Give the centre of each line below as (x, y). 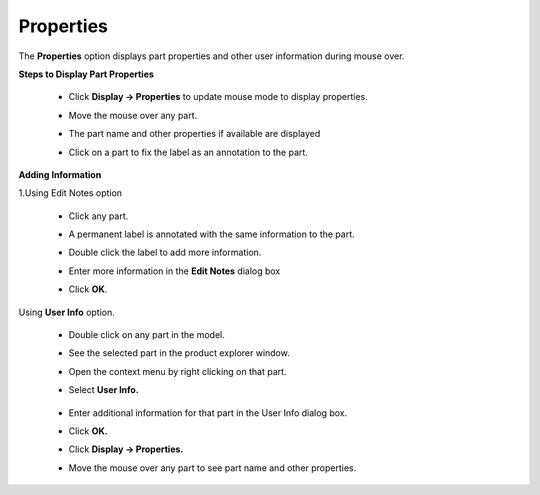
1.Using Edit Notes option (70, 193)
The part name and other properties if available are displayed (194, 134)
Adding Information (60, 174)
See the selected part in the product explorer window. (179, 353)
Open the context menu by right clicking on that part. (177, 371)
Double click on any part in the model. (146, 335)
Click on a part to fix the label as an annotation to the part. (188, 152)
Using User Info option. (66, 312)
